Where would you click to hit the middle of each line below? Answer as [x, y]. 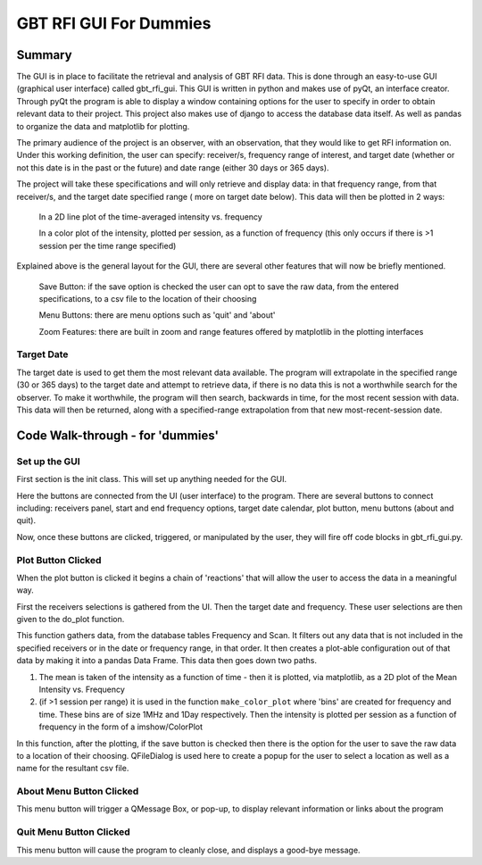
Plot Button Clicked [59, 560]
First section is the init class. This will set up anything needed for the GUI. [152, 479]
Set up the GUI [48, 462]
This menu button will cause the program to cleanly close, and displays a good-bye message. [188, 850]
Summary [44, 55]
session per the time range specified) [108, 245]
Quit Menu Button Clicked [73, 832]
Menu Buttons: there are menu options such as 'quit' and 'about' [157, 315]
